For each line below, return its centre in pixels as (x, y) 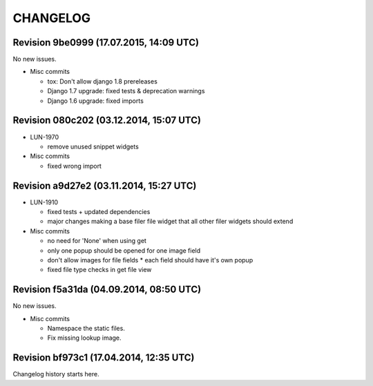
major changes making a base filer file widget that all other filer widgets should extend (170, 222)
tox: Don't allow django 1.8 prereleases (103, 81)
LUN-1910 (44, 202)
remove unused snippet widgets (93, 146)
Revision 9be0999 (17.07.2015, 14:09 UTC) (106, 42)
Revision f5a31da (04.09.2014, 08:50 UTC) (107, 290)
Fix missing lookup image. (84, 338)
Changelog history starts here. (56, 374)
